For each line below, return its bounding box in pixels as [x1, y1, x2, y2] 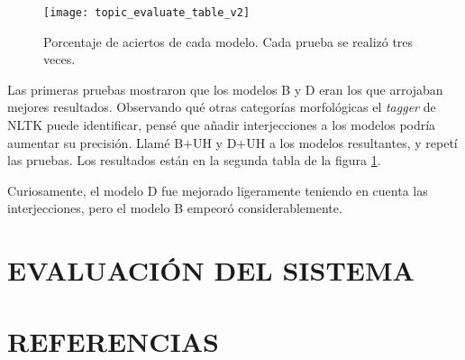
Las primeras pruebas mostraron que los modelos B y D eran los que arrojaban [7, 79, 443, 98]
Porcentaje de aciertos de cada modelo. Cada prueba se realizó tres [43, 32, 414, 51]
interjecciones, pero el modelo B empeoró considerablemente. [7, 198, 342, 217]
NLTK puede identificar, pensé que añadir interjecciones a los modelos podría [7, 115, 436, 134]
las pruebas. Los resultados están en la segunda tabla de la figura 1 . [7, 151, 381, 170]
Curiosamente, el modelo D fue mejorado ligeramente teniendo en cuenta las [7, 180, 428, 199]
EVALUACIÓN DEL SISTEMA [7, 252, 415, 289]
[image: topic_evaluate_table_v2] [43, 6, 251, 19]
